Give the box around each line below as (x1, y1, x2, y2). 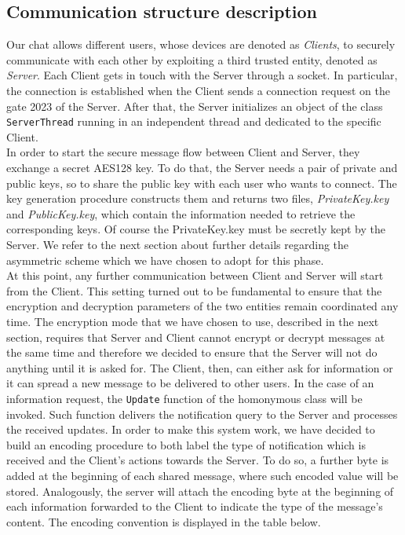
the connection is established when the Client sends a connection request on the (6, 82, 390, 98)
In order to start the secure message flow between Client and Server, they (6, 144, 360, 160)
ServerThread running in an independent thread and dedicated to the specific (6, 113, 381, 130)
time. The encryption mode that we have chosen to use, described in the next (6, 313, 379, 329)
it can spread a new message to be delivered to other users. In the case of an (6, 375, 374, 391)
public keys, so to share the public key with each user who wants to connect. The (6, 174, 397, 191)
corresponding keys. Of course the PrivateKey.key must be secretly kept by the (6, 221, 385, 237)
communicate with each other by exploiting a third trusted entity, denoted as (6, 51, 378, 68)
